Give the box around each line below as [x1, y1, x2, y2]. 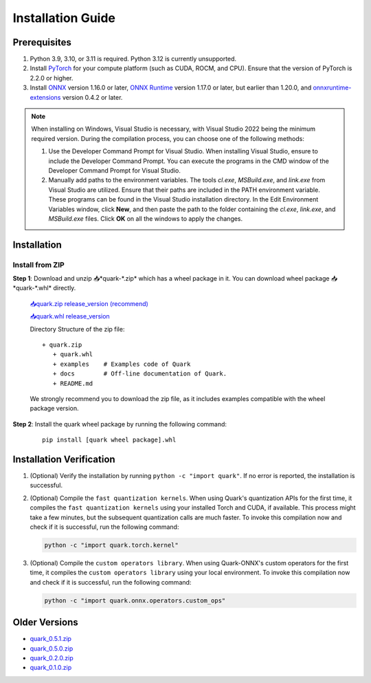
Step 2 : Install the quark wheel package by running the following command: [12, 420, 227, 428]
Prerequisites [12, 36, 71, 48]
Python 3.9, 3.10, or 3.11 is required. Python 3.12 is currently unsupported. [30, 55, 237, 63]
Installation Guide [12, 10, 116, 25]
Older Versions [12, 616, 78, 629]
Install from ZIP [12, 260, 65, 270]
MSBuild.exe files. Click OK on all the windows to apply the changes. [48, 214, 243, 223]
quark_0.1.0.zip [30, 664, 72, 672]
